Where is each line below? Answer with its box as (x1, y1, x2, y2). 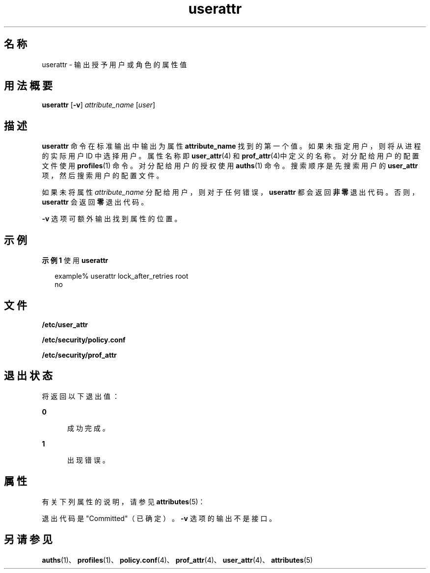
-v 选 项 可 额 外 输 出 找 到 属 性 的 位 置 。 (42, 214, 182, 223)
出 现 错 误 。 (67, 455, 109, 464)
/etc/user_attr (42, 320, 88, 329)
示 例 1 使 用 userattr (42, 256, 108, 265)
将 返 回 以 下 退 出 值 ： (42, 391, 119, 400)
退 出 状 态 (4, 369, 53, 382)
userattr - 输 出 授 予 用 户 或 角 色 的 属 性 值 (42, 60, 187, 69)
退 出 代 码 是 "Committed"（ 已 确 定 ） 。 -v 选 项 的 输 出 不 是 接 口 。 (42, 514, 276, 522)
